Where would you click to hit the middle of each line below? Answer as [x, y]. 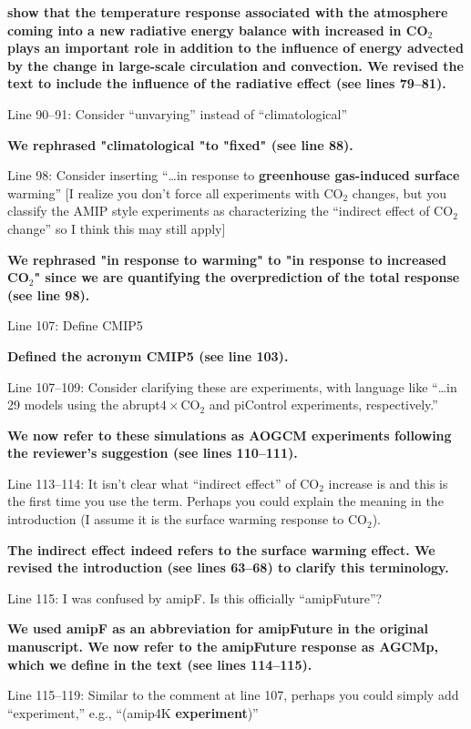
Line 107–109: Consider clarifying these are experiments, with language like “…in [232, 386]
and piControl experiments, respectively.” [323, 405]
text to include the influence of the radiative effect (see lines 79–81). [227, 83]
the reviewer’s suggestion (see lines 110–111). [153, 453]
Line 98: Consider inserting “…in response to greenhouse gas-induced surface [234, 175]
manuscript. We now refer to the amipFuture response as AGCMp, [223, 647]
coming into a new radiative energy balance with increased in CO [218, 30]
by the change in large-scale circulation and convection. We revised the [235, 65]
